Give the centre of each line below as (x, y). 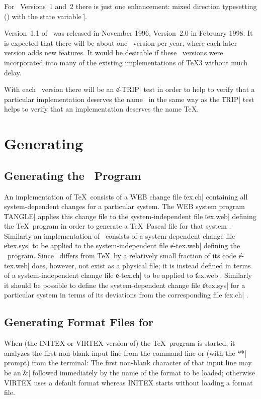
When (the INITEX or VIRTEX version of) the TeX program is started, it (120, 343)
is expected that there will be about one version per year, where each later (121, 42)
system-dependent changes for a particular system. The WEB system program (125, 206)
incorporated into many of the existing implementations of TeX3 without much (126, 62)
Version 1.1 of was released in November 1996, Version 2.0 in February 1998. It (128, 33)
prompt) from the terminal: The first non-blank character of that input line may (128, 363)
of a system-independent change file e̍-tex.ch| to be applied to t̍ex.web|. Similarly (128, 275)
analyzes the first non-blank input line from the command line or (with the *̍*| (125, 353)
